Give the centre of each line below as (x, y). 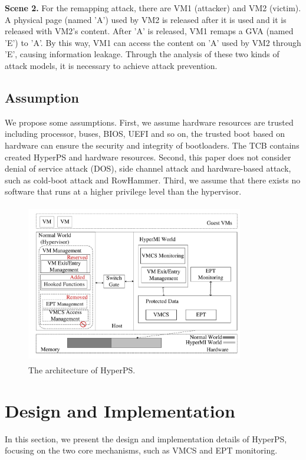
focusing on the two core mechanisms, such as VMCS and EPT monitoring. (141, 450)
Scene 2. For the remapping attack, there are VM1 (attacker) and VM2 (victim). (153, 8)
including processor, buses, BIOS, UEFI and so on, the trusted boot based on (145, 134)
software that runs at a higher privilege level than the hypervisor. (123, 191)
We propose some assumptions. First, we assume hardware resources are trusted (149, 122)
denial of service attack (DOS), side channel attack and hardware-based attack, (148, 168)
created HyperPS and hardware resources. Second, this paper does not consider (148, 157)
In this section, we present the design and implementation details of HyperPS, (146, 438)
